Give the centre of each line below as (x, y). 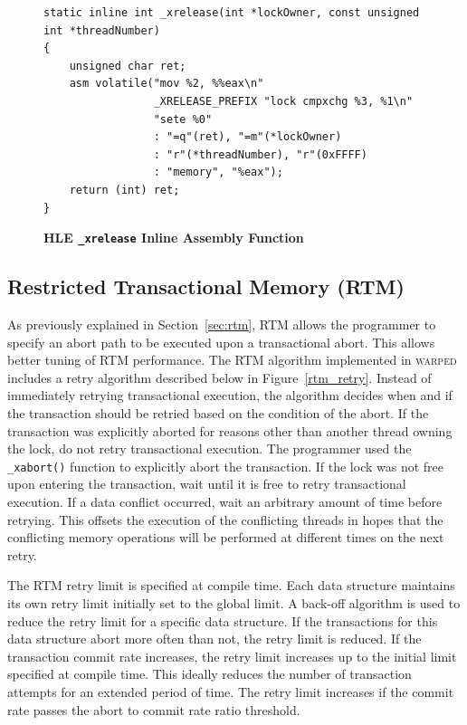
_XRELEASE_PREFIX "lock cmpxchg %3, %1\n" (283, 101)
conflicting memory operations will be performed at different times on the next (226, 537)
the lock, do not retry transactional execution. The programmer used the (210, 448)
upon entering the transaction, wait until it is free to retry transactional (207, 484)
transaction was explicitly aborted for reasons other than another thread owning (230, 430)
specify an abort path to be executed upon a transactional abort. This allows (221, 342)
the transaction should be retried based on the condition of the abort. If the (218, 412)
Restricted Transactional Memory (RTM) (206, 286)
